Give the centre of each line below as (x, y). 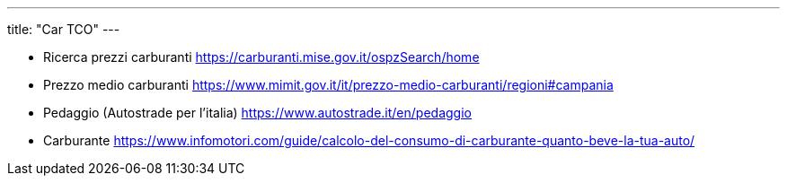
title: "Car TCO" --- (64, 29)
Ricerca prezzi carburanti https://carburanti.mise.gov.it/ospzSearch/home (261, 57)
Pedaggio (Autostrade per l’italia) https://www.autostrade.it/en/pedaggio (257, 113)
